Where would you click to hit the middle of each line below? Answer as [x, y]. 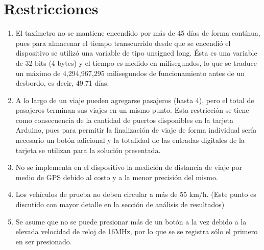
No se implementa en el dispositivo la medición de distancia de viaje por [129, 167]
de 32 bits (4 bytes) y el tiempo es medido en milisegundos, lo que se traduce [136, 62]
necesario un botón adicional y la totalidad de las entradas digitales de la [130, 140]
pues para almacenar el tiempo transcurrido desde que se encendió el [123, 43]
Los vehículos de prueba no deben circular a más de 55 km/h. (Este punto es [136, 194]
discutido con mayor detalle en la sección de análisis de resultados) [120, 204]
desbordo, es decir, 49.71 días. [62, 83]
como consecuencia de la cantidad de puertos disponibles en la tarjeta [124, 120]
